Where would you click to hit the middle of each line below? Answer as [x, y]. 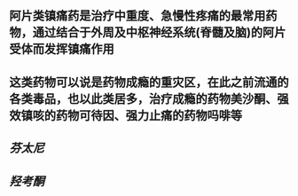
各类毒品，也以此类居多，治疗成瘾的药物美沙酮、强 [149, 99]
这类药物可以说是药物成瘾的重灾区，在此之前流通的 [149, 82]
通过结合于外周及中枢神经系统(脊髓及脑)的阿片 [159, 32]
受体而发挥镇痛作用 [62, 49]
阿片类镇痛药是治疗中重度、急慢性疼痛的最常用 [137, 16]
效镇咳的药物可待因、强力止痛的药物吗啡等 [125, 115]
